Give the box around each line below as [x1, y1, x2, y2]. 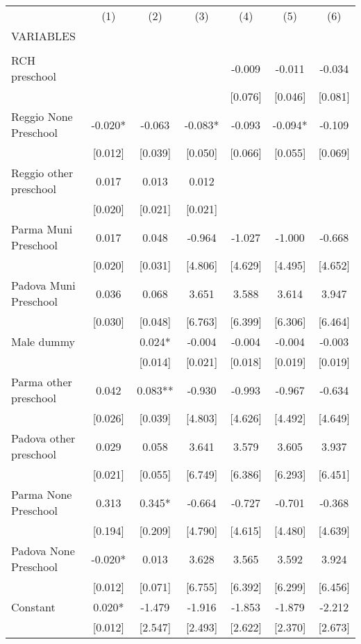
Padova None [11, 543, 75, 559]
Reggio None [11, 108, 73, 124]
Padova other [11, 430, 76, 446]
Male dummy [11, 333, 76, 349]
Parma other [11, 374, 72, 390]
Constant [11, 599, 56, 615]
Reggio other [11, 165, 74, 181]
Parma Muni [11, 221, 73, 237]
